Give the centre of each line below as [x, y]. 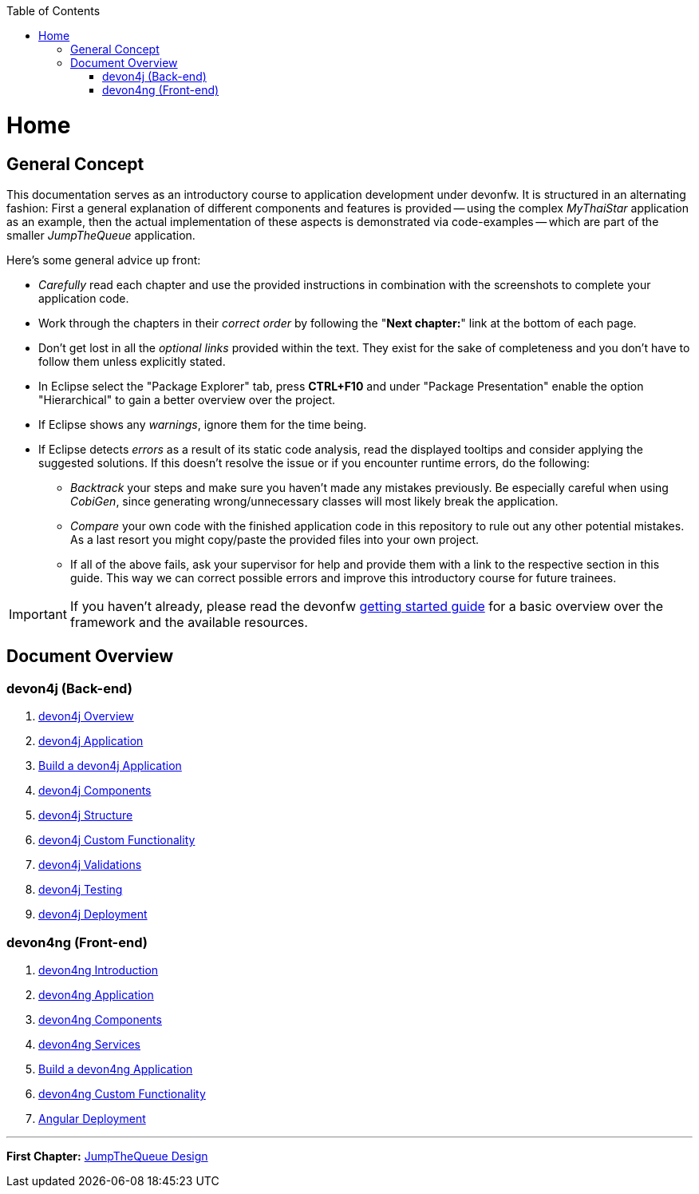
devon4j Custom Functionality [117, 840]
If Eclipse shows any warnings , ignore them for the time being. [203, 424]
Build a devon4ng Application [116, 1069]
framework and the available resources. [189, 622]
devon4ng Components [100, 1019]
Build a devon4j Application [110, 766]
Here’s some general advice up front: [104, 260]
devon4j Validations [90, 865]
